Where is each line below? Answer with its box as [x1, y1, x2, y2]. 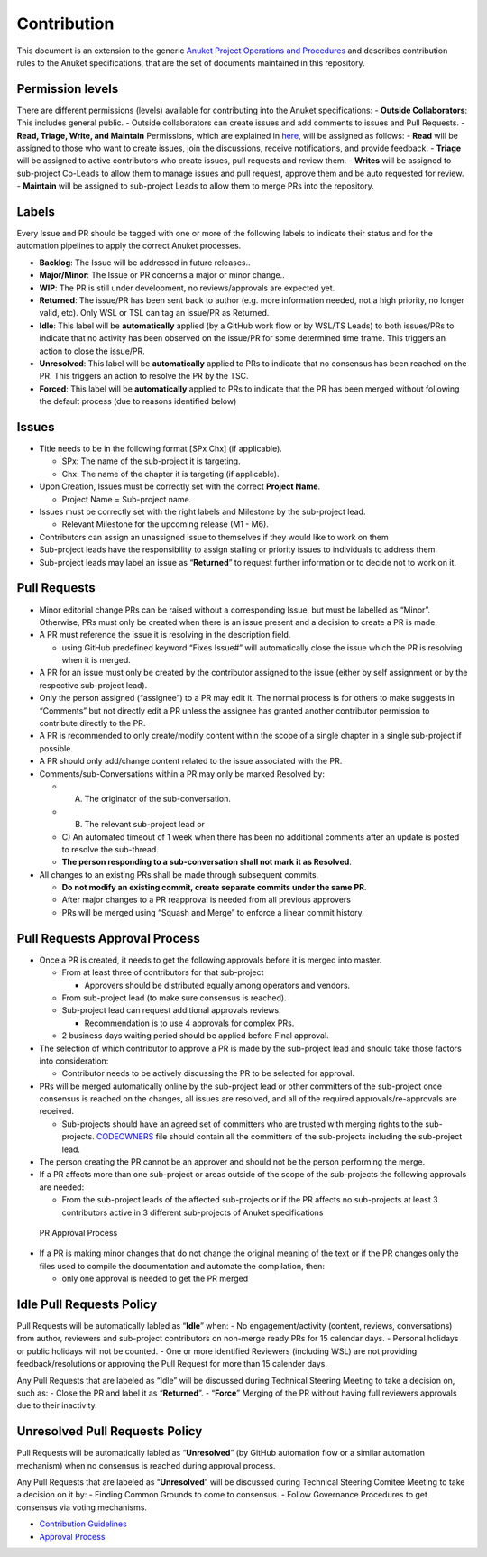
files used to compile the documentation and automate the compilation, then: [39, 1260, 325, 1271]
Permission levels [16, 81, 119, 97]
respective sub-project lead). [39, 679, 148, 690]
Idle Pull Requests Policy [16, 1296, 158, 1312]
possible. [39, 742, 74, 753]
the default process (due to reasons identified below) [39, 396, 237, 407]
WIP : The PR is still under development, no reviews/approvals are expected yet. [39, 282, 335, 293]
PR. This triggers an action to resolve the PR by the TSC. [39, 371, 249, 382]
